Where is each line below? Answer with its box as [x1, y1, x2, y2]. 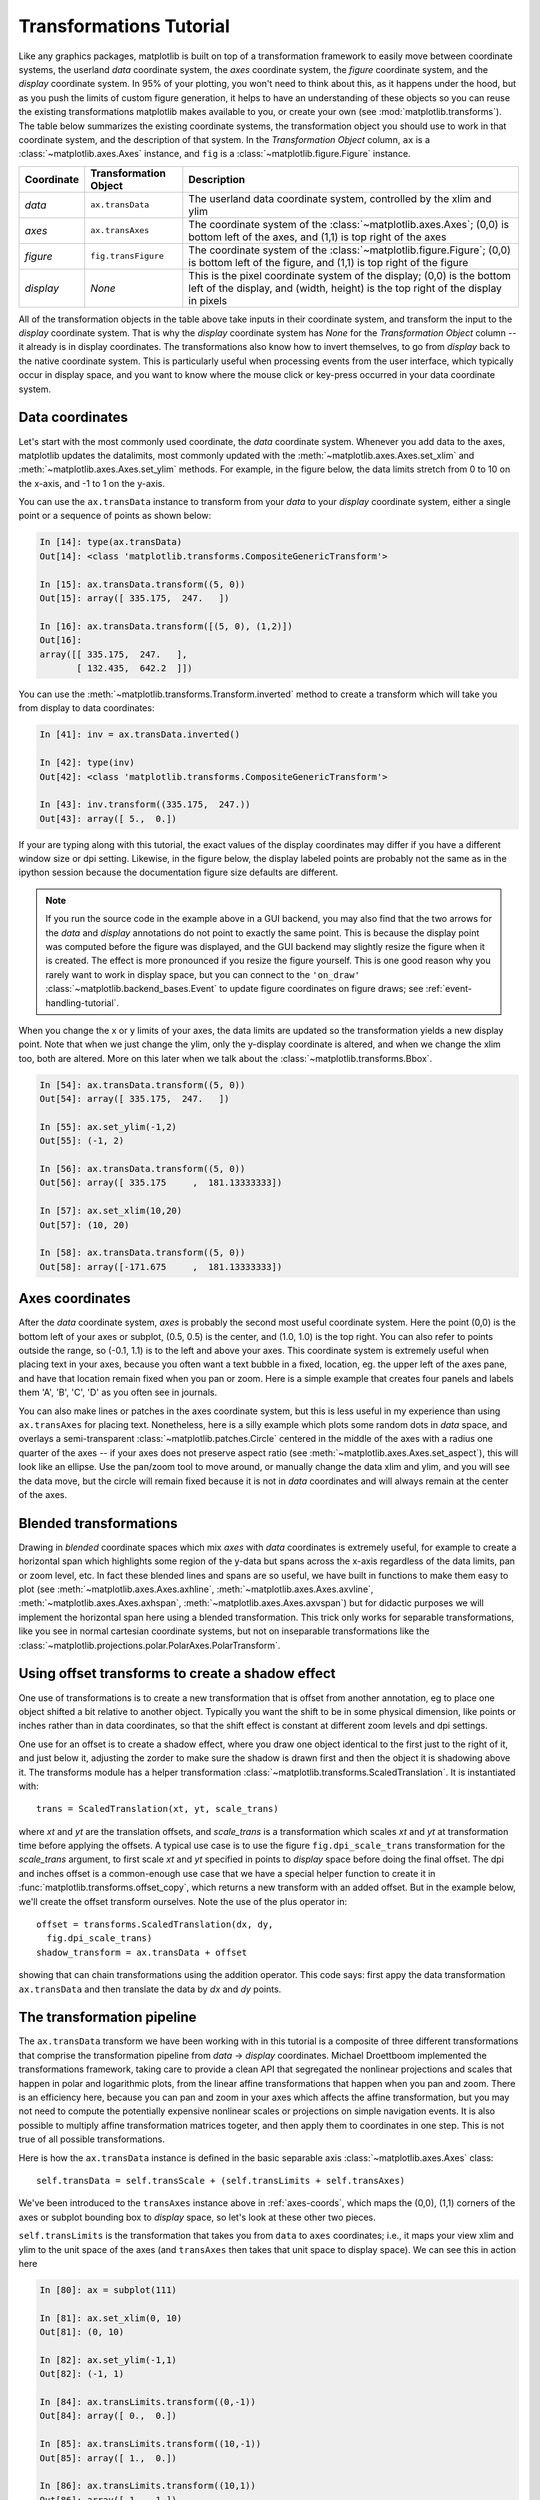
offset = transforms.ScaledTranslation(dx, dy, [36, 1919, 274, 1930]
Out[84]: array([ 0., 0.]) [39, 2410, 177, 2422]
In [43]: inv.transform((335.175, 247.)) [39, 799, 251, 810]
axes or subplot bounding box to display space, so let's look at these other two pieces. [18, 2211, 377, 2223]
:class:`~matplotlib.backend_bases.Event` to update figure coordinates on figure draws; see [45, 983, 424, 995]
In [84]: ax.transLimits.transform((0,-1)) [39, 2396, 257, 2408]
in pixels [188, 293, 228, 307]
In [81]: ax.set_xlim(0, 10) [39, 2312, 183, 2324]
